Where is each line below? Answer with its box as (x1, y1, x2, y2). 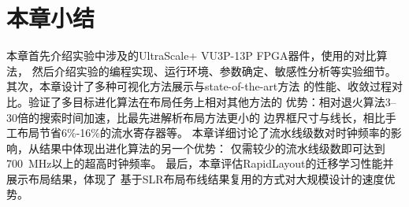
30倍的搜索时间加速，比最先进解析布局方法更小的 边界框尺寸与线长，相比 (6, 109, 385, 125)
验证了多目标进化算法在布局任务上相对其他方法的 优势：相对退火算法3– (28, 93, 396, 109)
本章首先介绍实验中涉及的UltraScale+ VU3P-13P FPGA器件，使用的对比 (6, 47, 377, 64)
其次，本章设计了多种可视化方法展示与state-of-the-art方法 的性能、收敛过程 (6, 78, 392, 94)
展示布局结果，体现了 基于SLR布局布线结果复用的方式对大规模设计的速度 (6, 170, 385, 187)
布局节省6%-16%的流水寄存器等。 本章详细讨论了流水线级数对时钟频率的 (17, 124, 391, 141)
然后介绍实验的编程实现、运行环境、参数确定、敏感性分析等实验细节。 (32, 62, 396, 79)
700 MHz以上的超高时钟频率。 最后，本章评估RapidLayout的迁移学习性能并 (6, 155, 394, 172)
